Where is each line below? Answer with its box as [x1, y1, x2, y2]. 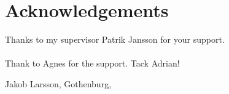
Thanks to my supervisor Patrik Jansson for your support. [5, 33, 225, 46]
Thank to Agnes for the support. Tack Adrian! [5, 57, 180, 70]
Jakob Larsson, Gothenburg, [5, 77, 112, 90]
